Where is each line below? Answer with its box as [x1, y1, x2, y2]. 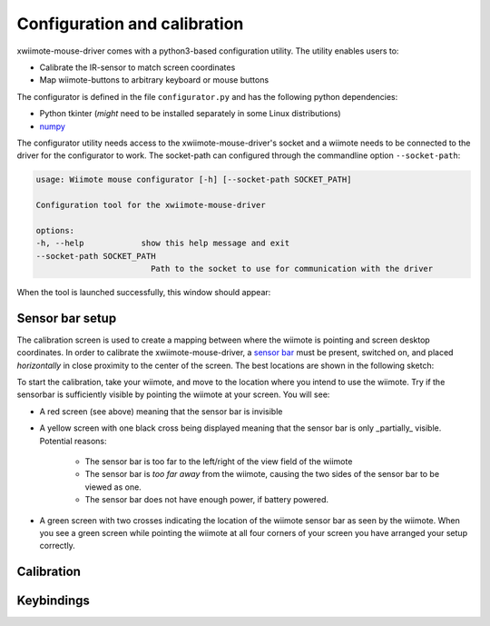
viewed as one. [84, 482, 142, 492]
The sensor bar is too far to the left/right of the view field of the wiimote [84, 456, 353, 467]
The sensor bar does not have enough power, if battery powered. [84, 494, 329, 505]
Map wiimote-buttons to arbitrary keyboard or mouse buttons [39, 75, 269, 85]
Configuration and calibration [16, 14, 244, 34]
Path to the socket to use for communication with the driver [150, 263, 434, 273]
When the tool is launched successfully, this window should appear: [16, 286, 271, 297]
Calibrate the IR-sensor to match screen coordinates [39, 62, 236, 73]
